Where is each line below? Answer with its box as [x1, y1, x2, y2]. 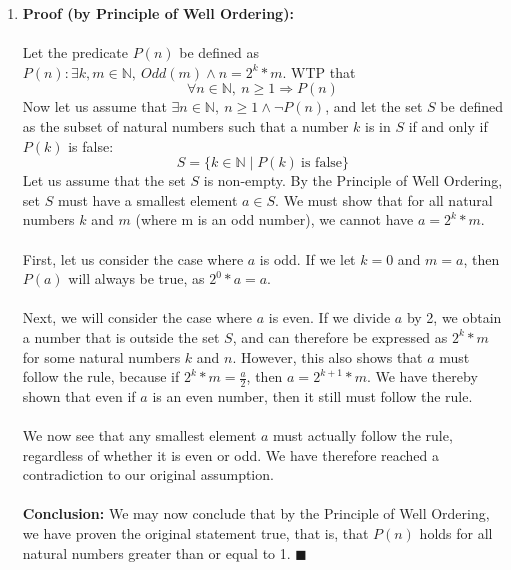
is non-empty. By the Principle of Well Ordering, [203, 170, 503, 191]
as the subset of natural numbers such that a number [22, 115, 349, 136]
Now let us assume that [22, 96, 167, 117]
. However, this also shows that [232, 346, 423, 367]
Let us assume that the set [22, 170, 186, 191]
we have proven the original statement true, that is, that [22, 523, 369, 544]
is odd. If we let [259, 248, 356, 269]
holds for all [419, 523, 493, 544]
